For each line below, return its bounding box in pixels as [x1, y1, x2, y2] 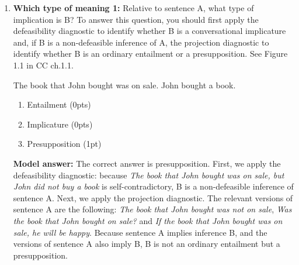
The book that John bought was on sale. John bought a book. [13, 78, 236, 91]
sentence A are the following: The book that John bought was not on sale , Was [13, 203, 292, 215]
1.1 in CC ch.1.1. [13, 58, 74, 71]
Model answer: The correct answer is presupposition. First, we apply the [13, 157, 281, 169]
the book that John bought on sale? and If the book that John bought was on [13, 214, 283, 226]
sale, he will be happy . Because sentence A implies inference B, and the [13, 226, 267, 238]
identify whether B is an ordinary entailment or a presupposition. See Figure [13, 47, 288, 60]
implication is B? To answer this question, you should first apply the [13, 13, 259, 25]
